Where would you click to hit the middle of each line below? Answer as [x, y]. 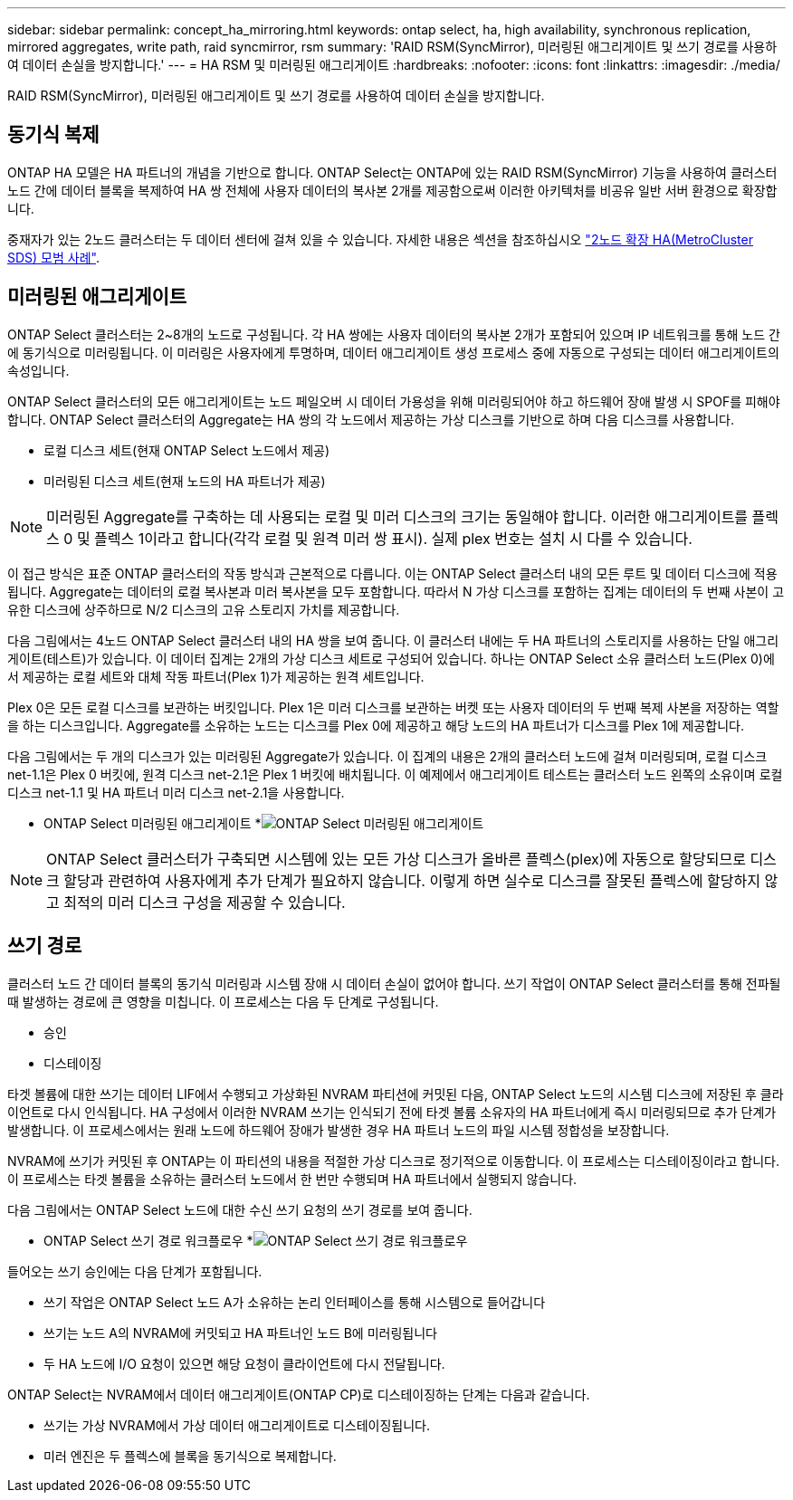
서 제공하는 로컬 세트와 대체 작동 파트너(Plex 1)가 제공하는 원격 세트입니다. [216, 676]
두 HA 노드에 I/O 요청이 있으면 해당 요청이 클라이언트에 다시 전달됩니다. [244, 1363]
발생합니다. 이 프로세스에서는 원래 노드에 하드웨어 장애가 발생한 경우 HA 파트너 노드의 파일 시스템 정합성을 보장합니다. [339, 1130]
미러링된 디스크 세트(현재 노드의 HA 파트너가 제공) [185, 481]
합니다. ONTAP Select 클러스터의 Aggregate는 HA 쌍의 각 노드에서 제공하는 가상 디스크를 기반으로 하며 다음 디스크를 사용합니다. [371, 419]
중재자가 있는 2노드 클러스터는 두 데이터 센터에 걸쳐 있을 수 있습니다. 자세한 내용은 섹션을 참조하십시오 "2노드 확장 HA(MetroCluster [380, 239]
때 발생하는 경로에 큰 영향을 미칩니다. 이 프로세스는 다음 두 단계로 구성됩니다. [223, 1001]
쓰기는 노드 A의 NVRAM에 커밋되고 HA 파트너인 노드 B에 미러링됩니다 [240, 1333]
